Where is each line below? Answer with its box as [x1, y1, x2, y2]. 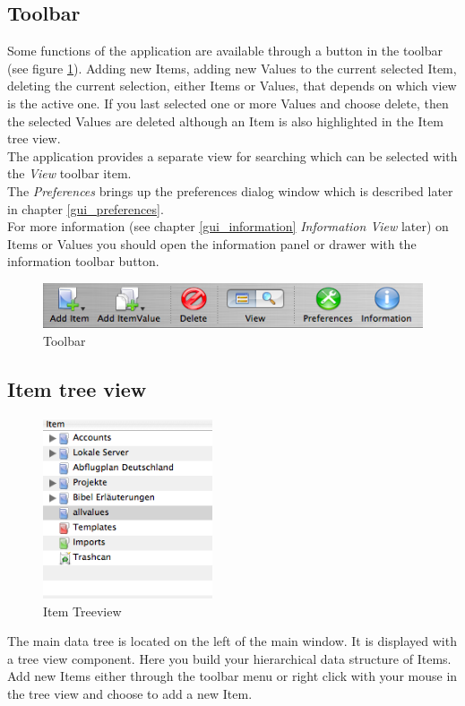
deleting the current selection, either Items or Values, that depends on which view [7, 76, 457, 95]
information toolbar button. [7, 252, 159, 271]
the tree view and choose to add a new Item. [7, 684, 253, 702]
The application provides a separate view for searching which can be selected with [7, 146, 458, 165]
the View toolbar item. [7, 164, 132, 183]
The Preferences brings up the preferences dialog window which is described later [7, 181, 453, 200]
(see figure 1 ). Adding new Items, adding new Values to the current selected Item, [7, 58, 457, 77]
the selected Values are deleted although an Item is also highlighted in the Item [7, 111, 443, 130]
